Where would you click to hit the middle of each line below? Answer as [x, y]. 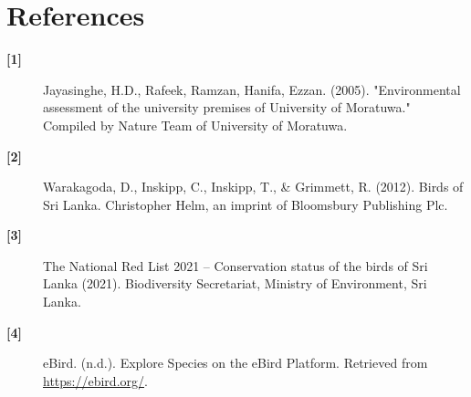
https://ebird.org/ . [95, 380]
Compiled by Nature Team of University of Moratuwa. [195, 125]
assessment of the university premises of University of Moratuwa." [227, 107]
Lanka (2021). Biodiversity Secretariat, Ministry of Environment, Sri [235, 283]
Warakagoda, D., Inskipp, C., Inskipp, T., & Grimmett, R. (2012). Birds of [253, 187]
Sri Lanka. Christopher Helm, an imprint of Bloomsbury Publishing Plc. [246, 204]
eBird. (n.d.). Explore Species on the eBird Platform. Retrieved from [235, 363]
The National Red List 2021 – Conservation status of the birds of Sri [235, 265]
